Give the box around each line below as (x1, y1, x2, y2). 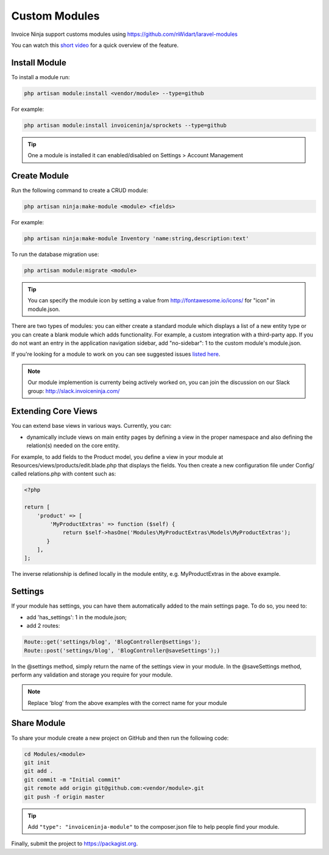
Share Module (11, 718, 66, 728)
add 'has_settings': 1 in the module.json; (26, 613, 127, 621)
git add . (24, 768, 54, 775)
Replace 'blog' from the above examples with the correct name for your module (27, 699, 227, 706)
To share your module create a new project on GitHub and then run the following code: (11, 734, 229, 742)
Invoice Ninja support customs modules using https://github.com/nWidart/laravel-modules (11, 30, 238, 38)
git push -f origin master (24, 793, 105, 800)
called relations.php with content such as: (11, 470, 116, 478)
